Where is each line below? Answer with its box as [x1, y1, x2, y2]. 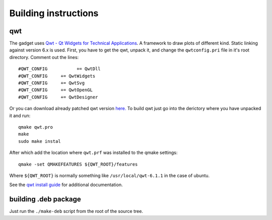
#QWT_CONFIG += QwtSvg [18, 80, 85, 86]
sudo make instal [18, 138, 61, 144]
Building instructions [9, 8, 99, 19]
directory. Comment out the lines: [9, 54, 79, 60]
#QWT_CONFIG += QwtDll [18, 66, 101, 72]
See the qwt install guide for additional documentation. [9, 182, 123, 188]
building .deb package [9, 195, 82, 204]
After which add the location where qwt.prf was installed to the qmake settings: [9, 149, 178, 156]
